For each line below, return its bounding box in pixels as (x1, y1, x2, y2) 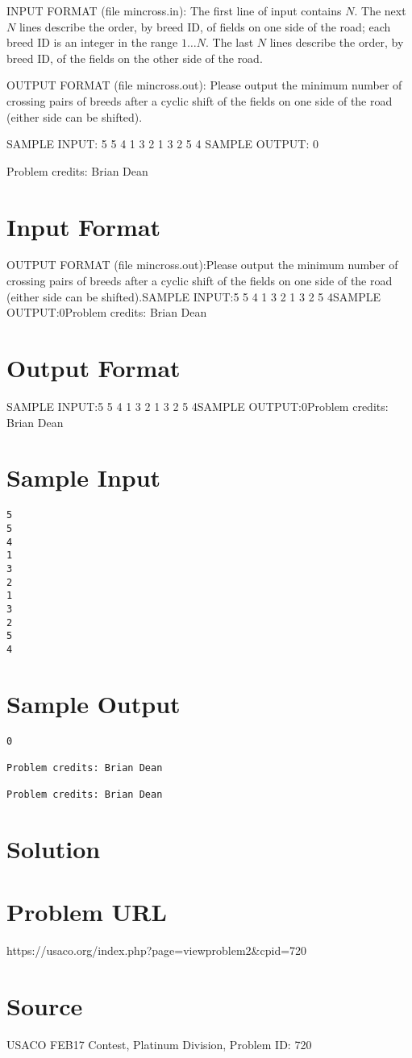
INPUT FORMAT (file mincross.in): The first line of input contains (6, 2, 342, 19)
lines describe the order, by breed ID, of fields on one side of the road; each (19, 18, 391, 35)
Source (6, 990, 83, 1023)
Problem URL (6, 895, 167, 928)
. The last (205, 34, 254, 51)
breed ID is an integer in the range (6, 34, 178, 51)
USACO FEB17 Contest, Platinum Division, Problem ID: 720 (6, 1036, 312, 1053)
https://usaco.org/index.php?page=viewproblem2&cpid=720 (6, 942, 307, 959)
